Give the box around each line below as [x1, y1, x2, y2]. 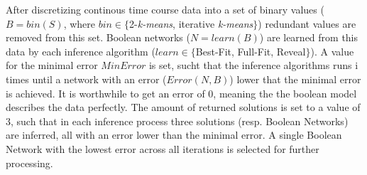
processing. [6, 155, 53, 170]
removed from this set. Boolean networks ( [6, 30, 190, 45]
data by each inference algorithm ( [6, 43, 155, 58]
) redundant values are [258, 16, 356, 31]
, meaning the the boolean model [213, 85, 357, 100]
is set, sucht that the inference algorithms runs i [148, 58, 358, 73]
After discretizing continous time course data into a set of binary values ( [6, 2, 324, 16]
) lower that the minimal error [229, 71, 361, 86]
